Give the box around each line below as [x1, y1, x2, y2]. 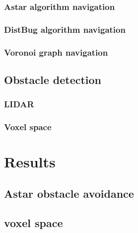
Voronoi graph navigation [4, 46, 108, 58]
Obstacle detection [4, 72, 102, 87]
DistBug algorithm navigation [4, 23, 126, 35]
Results [4, 152, 56, 172]
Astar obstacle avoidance [4, 185, 134, 201]
